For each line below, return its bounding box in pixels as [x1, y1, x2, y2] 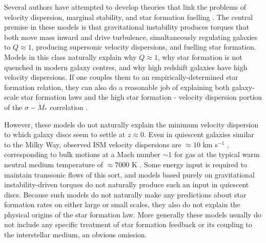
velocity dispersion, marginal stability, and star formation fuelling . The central [4, 11, 253, 22]
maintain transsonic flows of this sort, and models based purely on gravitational [4, 169, 255, 180]
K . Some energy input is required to [131, 159, 247, 169]
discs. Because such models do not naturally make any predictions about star [4, 189, 247, 200]
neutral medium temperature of [4, 159, 104, 169]
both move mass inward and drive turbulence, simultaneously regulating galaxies [4, 31, 258, 42]
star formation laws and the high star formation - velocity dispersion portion [21, 92, 262, 102]
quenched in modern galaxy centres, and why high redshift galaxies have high [4, 61, 248, 72]
